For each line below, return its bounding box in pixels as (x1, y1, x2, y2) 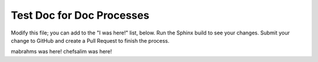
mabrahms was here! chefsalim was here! (11, 48, 112, 55)
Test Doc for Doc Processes (11, 9, 150, 22)
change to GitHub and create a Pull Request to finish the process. (11, 37, 170, 44)
